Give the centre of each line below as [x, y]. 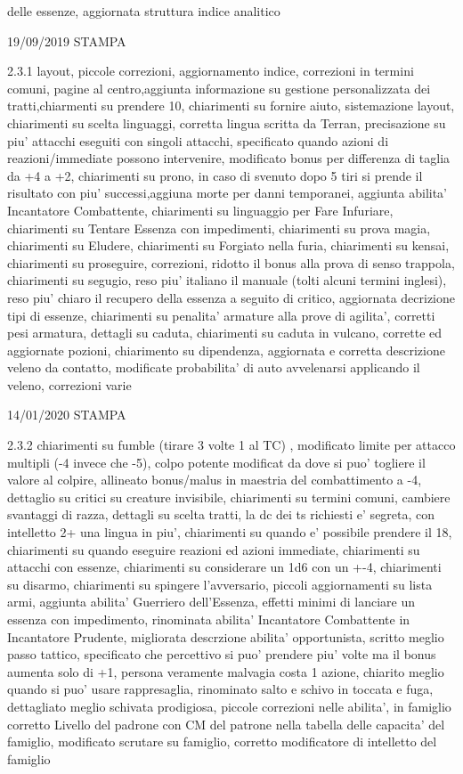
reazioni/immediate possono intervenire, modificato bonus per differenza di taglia [229, 158]
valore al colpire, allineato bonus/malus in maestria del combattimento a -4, [215, 480]
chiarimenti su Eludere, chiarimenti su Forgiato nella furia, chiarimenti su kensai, [228, 245]
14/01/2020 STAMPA [67, 415]
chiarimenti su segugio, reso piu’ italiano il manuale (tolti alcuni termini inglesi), [227, 280]
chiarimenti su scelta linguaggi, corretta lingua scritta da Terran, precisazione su [227, 122]
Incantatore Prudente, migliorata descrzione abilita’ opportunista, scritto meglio [226, 636]
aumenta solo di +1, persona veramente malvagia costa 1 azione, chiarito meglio [226, 671]
